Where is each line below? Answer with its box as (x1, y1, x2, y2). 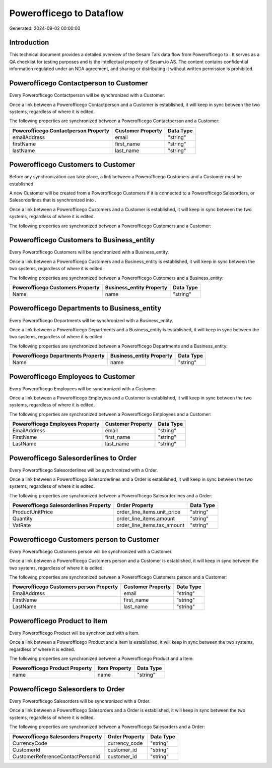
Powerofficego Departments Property (12, 352, 105, 360)
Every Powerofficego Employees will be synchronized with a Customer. (9, 385, 157, 391)
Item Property (97, 664, 132, 672)
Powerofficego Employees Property (12, 421, 100, 428)
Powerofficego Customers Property (12, 284, 100, 291)
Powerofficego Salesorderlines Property (12, 502, 111, 509)
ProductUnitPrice (12, 508, 53, 516)
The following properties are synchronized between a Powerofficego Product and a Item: (9, 655, 194, 661)
